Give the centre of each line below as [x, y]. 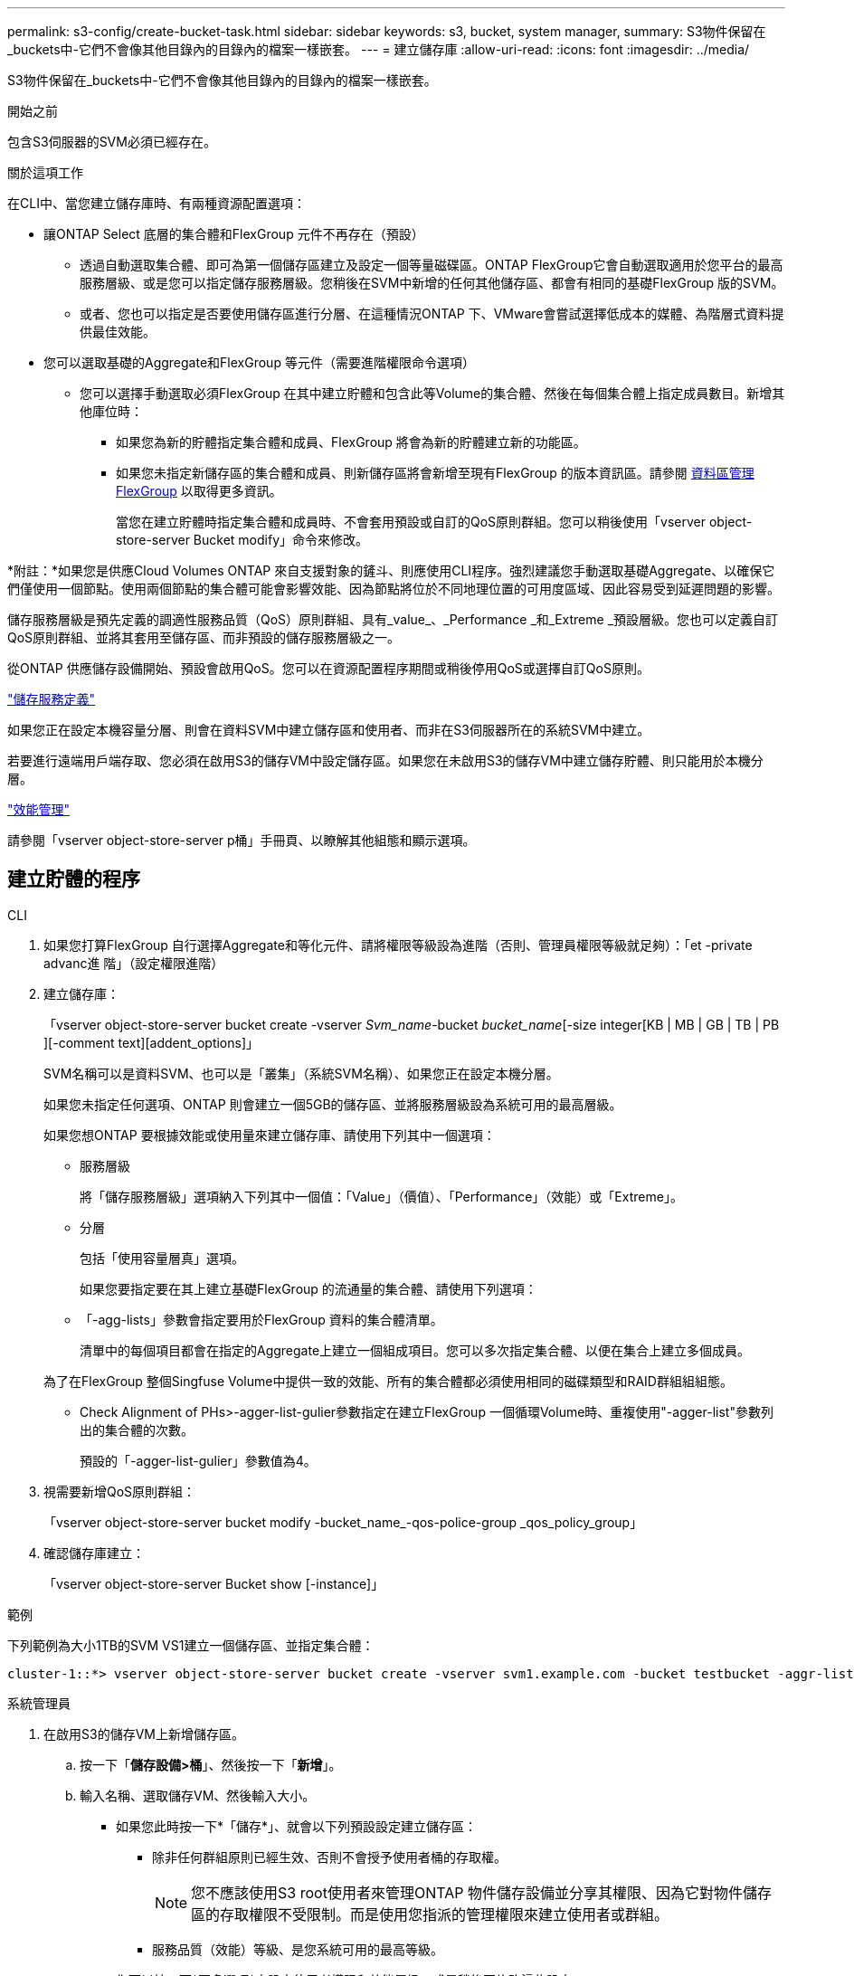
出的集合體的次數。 [137, 1430]
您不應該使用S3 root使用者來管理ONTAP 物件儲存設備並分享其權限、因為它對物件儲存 [481, 1892]
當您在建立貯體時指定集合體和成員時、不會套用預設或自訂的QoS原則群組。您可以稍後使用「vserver [411, 522]
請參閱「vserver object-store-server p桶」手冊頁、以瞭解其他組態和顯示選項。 [242, 840]
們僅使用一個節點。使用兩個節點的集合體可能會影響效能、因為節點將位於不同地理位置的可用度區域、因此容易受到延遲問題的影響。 [394, 589]
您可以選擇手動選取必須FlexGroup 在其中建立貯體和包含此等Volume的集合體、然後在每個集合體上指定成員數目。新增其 [432, 393]
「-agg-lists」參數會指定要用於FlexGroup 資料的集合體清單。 [261, 1319]
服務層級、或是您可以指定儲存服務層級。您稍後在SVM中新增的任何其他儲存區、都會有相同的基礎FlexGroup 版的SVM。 [432, 283]
